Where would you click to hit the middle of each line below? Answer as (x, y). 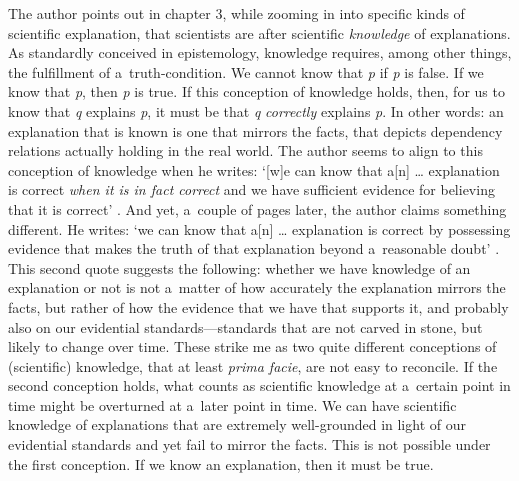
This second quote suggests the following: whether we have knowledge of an (239, 267)
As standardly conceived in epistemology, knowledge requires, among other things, (260, 52)
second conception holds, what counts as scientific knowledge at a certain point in (259, 385)
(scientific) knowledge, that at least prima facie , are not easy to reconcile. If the (253, 365)
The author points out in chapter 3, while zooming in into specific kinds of (236, 13)
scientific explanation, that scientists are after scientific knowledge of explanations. (259, 32)
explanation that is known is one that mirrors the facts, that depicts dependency (255, 130)
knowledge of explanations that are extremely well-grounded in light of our (237, 424)
